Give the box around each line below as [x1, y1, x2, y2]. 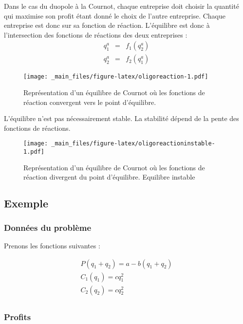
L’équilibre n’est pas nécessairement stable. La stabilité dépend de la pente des [4, 113, 239, 123]
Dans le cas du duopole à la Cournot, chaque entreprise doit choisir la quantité [4, 1, 239, 11]
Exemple [4, 196, 48, 211]
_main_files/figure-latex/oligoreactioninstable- [51, 140, 215, 147]
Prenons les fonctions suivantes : [4, 240, 100, 250]
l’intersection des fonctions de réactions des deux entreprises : [4, 29, 187, 40]
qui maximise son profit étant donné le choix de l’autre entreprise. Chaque [4, 10, 225, 20]
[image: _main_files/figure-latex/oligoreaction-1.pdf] [23, 73, 208, 81]
